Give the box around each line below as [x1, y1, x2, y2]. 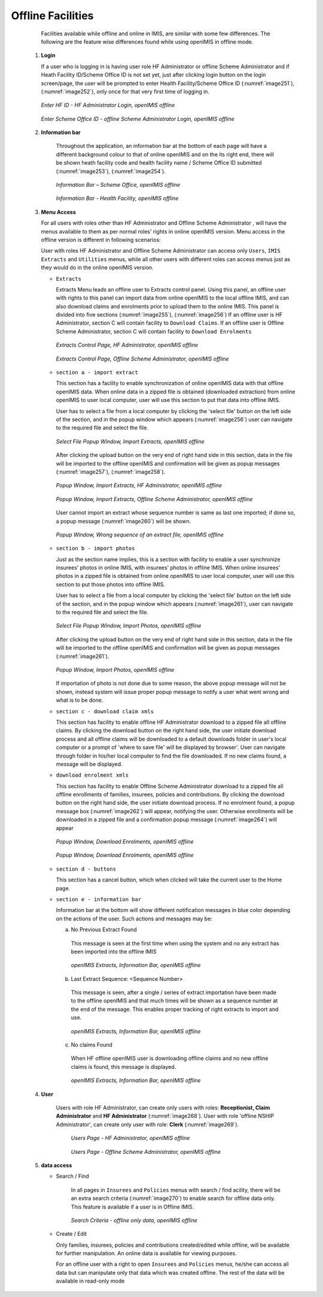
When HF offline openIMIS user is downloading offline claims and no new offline [71, 1054, 269, 1062]
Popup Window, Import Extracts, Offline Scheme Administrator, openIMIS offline [56, 495, 254, 502]
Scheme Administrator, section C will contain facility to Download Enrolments [56, 328, 252, 335]
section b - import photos [56, 545, 135, 552]
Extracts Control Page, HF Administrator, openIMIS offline [56, 341, 199, 349]
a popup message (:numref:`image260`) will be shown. [56, 517, 191, 525]
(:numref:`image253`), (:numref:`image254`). [56, 168, 166, 175]
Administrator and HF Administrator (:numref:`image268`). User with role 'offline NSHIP [56, 1113, 275, 1120]
